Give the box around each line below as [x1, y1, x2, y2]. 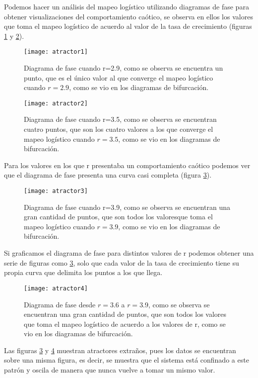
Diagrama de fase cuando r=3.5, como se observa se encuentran [24, 114, 217, 124]
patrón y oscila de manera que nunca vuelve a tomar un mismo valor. [4, 365, 215, 375]
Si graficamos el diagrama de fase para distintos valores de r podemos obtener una [4, 248, 254, 258]
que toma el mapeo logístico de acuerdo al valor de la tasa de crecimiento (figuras [4, 21, 252, 31]
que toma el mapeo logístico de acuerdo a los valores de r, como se [24, 318, 226, 329]
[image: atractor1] [24, 48, 88, 56]
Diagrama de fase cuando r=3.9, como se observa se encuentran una [24, 201, 230, 212]
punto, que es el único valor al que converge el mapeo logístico [24, 72, 213, 83]
